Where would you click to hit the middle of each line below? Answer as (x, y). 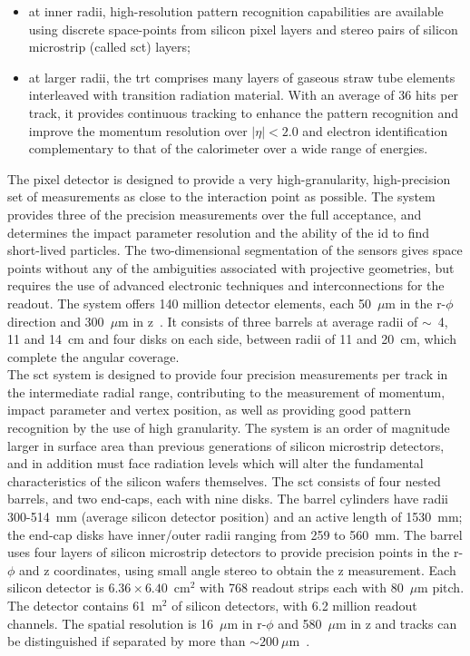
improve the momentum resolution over (138, 130)
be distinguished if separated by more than (127, 641)
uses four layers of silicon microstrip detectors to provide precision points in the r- (235, 552)
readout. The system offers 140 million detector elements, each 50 (189, 303)
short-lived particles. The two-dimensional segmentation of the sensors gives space (235, 250)
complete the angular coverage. (93, 356)
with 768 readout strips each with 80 (302, 587)
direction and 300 (56, 321)
